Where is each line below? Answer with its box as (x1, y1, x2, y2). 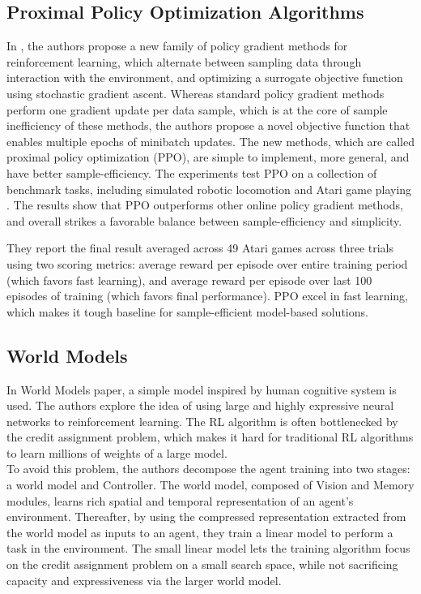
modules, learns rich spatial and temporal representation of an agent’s (6, 492, 354, 509)
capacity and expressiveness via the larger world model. (6, 571, 282, 588)
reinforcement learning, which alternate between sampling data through (6, 53, 362, 70)
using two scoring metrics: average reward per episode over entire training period (6, 255, 408, 272)
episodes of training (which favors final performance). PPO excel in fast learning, (6, 287, 408, 304)
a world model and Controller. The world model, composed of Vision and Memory (6, 476, 415, 493)
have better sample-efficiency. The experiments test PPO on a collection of (6, 164, 377, 181)
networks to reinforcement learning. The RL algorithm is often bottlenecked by (6, 412, 398, 429)
